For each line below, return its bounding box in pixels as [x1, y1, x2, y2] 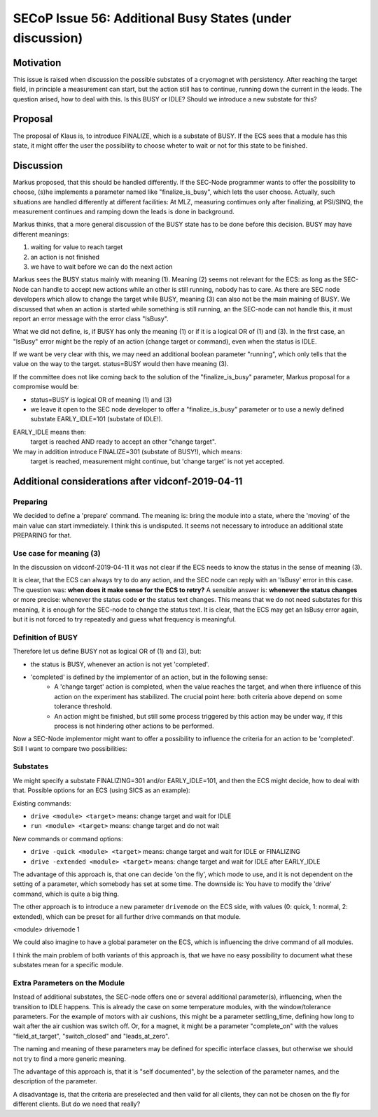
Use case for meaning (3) [13, 548, 101, 558]
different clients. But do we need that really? [13, 1100, 141, 1109]
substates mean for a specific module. [13, 961, 124, 969]
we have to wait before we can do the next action [30, 262, 173, 271]
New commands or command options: [13, 834, 123, 843]
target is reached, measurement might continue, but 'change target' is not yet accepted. [30, 457, 285, 465]
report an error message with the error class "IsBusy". [13, 314, 169, 323]
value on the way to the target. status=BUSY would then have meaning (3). [13, 360, 229, 368]
